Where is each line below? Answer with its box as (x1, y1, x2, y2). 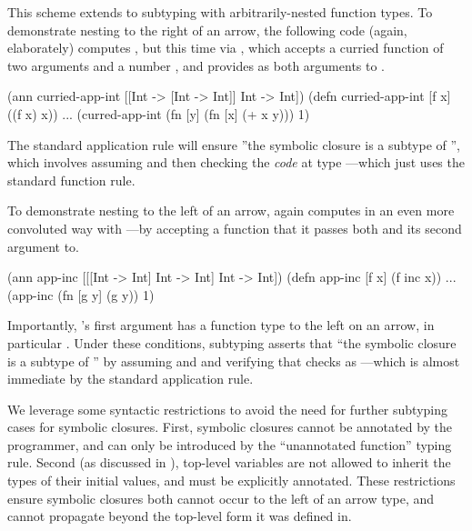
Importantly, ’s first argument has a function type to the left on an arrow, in (7, 316, 435, 335)
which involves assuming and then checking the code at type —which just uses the (7, 153, 465, 172)
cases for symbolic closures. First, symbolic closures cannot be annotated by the (7, 417, 453, 436)
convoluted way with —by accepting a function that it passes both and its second (7, 218, 462, 237)
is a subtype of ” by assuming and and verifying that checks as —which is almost (7, 351, 460, 370)
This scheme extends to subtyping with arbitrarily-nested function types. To (7, 3, 433, 21)
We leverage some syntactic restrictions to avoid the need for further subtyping (7, 399, 447, 418)
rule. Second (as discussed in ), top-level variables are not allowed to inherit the (7, 453, 451, 472)
